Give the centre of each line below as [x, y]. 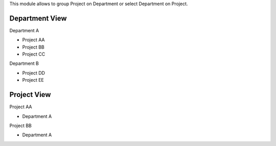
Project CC [34, 54]
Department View [38, 18]
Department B [24, 63]
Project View [30, 95]
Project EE [33, 80]
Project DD [34, 73]
